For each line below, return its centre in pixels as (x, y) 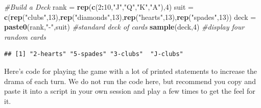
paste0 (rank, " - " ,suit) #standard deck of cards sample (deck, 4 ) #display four (124, 27)
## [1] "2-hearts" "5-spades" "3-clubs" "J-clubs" (94, 54)
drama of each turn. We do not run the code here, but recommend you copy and (130, 81)
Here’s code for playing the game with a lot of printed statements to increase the (131, 71)
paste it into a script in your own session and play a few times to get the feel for (130, 91)
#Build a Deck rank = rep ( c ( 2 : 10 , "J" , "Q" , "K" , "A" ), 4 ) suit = (99, 7)
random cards (25, 36)
